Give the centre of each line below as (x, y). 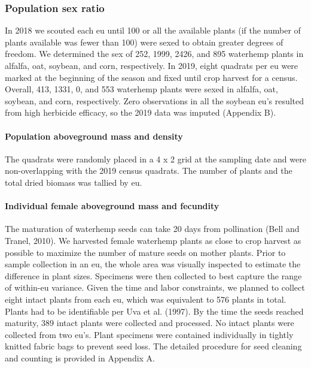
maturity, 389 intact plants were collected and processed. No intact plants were (150, 323)
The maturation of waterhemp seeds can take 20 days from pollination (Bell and (152, 229)
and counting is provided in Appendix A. (80, 358)
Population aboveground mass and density (94, 136)
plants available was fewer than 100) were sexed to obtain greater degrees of (144, 42)
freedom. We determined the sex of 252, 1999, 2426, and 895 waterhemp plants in (154, 54)
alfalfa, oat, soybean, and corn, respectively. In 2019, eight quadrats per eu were (152, 65)
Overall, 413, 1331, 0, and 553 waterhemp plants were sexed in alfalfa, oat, (141, 89)
